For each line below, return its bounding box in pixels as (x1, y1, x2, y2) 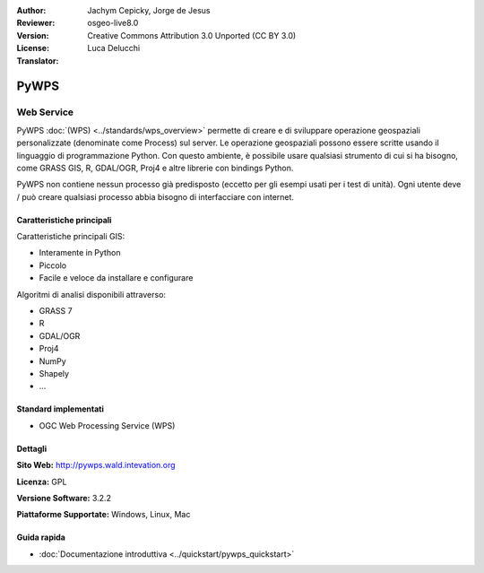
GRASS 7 (39, 306, 73, 317)
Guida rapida (16, 532, 66, 543)
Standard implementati (16, 404, 105, 414)
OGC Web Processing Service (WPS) (39, 420, 176, 430)
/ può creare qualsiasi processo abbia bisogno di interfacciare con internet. (16, 191, 295, 202)
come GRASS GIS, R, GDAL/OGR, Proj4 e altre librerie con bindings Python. (16, 162, 294, 173)
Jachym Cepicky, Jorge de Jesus (87, 5, 211, 15)
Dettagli (16, 443, 48, 454)
